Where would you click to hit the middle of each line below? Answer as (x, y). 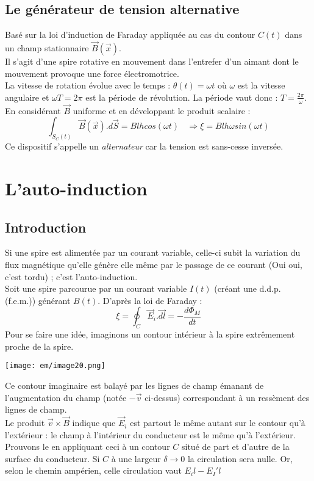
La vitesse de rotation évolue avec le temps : (88, 85)
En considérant (33, 110)
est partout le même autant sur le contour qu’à (218, 423)
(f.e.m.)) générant (38, 300)
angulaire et (27, 97)
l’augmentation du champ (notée (66, 397)
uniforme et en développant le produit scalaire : (162, 110)
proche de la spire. (39, 346)
